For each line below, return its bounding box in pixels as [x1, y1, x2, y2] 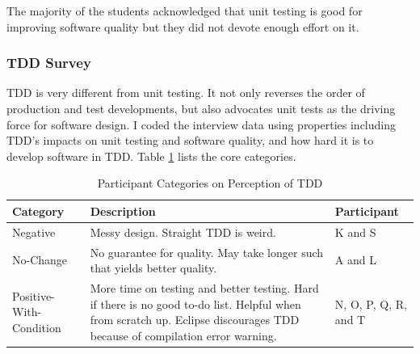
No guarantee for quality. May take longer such [90, 243, 324, 260]
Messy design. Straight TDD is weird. [90, 223, 276, 240]
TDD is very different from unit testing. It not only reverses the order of [6, 84, 365, 101]
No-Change [12, 251, 68, 268]
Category [12, 202, 65, 219]
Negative [12, 223, 56, 240]
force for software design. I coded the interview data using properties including [6, 116, 397, 133]
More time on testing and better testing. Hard [90, 280, 319, 297]
